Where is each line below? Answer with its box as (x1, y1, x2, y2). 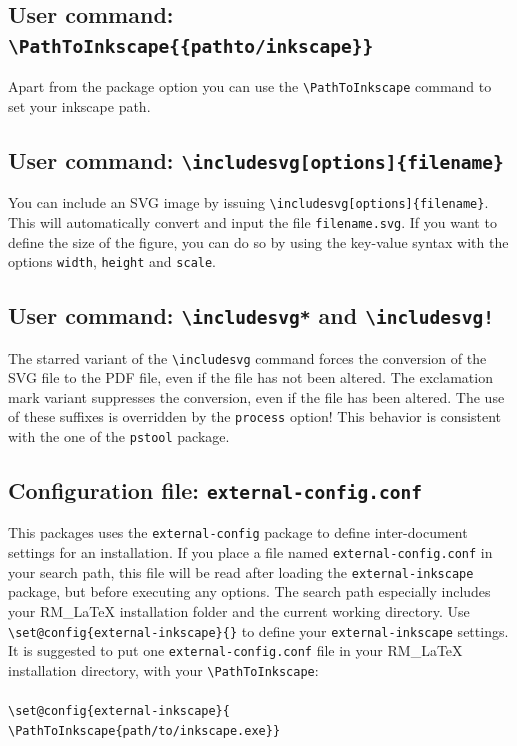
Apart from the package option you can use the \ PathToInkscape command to (8, 76, 492, 97)
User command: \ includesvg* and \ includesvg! (8, 300, 495, 331)
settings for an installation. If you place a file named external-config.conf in (8, 542, 493, 563)
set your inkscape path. (8, 95, 151, 116)
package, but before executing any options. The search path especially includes (8, 581, 491, 602)
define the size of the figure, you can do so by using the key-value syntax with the (8, 231, 509, 252)
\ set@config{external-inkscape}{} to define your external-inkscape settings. (8, 620, 509, 641)
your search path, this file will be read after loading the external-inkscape (8, 561, 474, 582)
